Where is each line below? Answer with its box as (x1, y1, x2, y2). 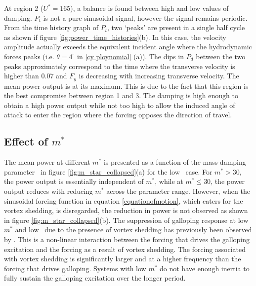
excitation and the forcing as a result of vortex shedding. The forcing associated (4, 244, 246, 254)
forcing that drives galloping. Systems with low (4, 263, 146, 273)
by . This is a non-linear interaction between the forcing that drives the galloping (4, 234, 250, 244)
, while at (155, 176, 183, 186)
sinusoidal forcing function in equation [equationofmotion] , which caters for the (4, 195, 243, 206)
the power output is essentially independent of (4, 176, 144, 186)
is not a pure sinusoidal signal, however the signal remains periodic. (43, 12, 248, 23)
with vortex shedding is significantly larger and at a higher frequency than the (4, 253, 241, 264)
